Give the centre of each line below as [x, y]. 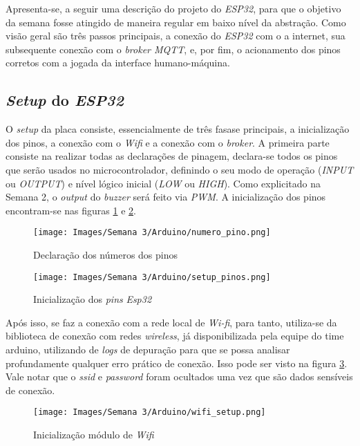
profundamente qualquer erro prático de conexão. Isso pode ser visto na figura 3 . [177, 363]
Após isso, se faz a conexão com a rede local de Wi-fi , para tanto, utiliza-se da [171, 322]
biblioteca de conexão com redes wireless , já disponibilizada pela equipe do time [175, 336]
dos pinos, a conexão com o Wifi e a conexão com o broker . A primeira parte [168, 142]
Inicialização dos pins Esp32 [93, 299]
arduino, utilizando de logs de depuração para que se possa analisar [148, 350]
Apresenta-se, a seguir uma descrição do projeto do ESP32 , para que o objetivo [173, 8]
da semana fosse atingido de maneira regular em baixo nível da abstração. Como [176, 22]
